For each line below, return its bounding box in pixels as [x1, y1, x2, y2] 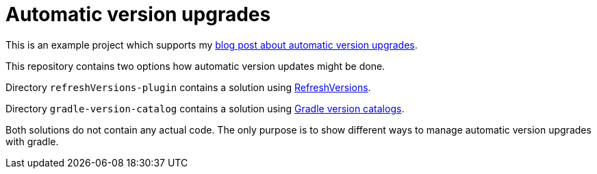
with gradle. [5, 135, 59, 147]
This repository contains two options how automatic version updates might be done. [5, 60, 385, 72]
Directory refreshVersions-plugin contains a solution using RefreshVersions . [5, 81, 371, 93]
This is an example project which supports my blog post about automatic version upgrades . [5, 38, 418, 51]
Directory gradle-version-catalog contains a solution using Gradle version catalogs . [5, 102, 405, 114]
